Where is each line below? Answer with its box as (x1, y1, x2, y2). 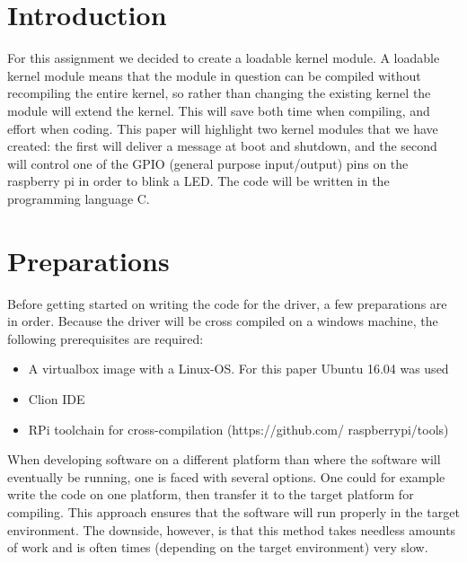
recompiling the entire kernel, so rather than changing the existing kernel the (7, 84, 431, 102)
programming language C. (7, 189, 150, 207)
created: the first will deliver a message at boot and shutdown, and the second (7, 136, 437, 155)
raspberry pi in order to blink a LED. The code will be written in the (7, 172, 390, 190)
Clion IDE (28, 389, 85, 408)
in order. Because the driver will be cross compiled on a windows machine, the (7, 312, 438, 330)
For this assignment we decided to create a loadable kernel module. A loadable (7, 48, 440, 67)
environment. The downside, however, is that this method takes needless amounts (7, 520, 456, 539)
